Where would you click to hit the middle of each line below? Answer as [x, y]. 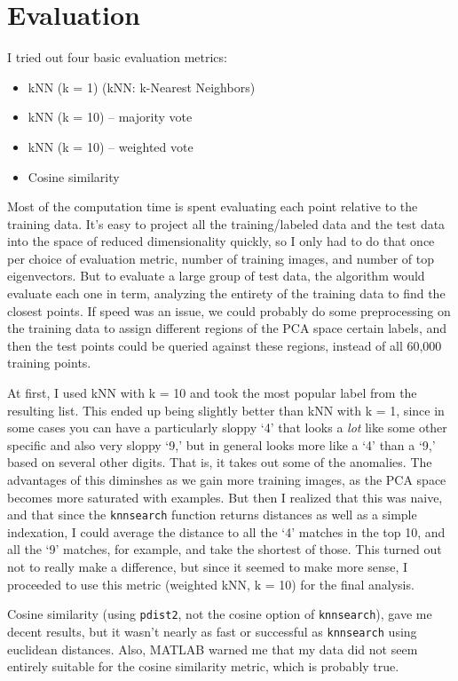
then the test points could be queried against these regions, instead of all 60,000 [225, 345]
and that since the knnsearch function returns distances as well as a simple [212, 515]
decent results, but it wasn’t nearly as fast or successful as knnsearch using [212, 631]
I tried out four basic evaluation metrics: [117, 57]
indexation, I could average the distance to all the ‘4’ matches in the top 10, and [226, 531]
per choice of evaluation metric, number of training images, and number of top [221, 258]
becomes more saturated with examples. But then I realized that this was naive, [225, 497]
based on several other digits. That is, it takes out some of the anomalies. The [220, 462]
